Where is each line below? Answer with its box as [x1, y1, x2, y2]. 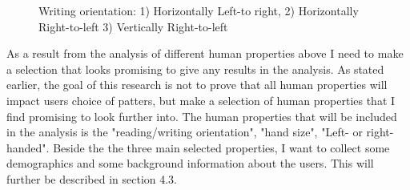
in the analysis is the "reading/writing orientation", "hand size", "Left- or [6, 123, 363, 140]
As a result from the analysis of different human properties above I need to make [6, 45, 404, 62]
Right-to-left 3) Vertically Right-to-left [38, 18, 228, 34]
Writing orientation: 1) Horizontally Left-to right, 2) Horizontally [38, 2, 359, 18]
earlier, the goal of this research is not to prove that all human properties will [6, 76, 388, 93]
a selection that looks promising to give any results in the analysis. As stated [6, 60, 384, 77]
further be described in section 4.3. [6, 170, 178, 187]
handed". [6, 139, 50, 156]
